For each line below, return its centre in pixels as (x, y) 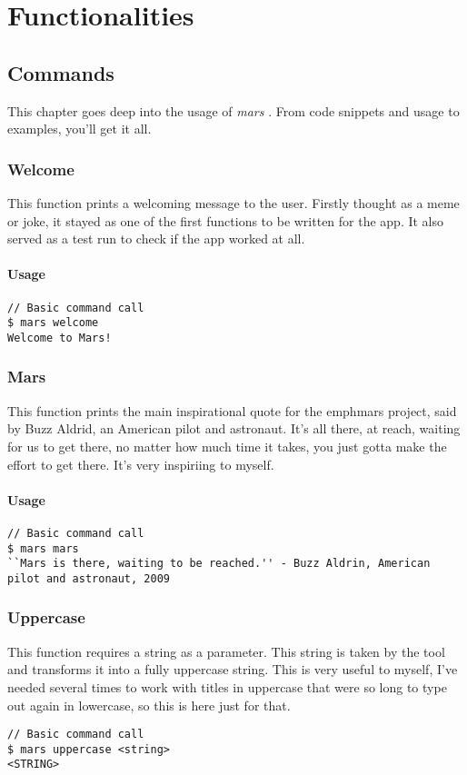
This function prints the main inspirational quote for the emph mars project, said (232, 410)
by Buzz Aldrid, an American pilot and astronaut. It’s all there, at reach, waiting (234, 428)
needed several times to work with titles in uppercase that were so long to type (227, 686)
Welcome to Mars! (60, 338)
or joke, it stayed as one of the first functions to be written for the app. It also (226, 220)
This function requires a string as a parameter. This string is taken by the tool (226, 651)
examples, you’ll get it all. (79, 129)
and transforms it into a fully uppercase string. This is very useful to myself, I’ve (233, 669)
